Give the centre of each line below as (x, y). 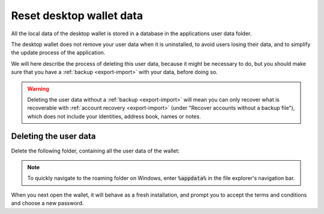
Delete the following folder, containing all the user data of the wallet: (95, 151)
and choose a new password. (47, 203)
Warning (38, 88)
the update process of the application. (58, 53)
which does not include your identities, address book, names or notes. (114, 116)
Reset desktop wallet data (77, 16)
